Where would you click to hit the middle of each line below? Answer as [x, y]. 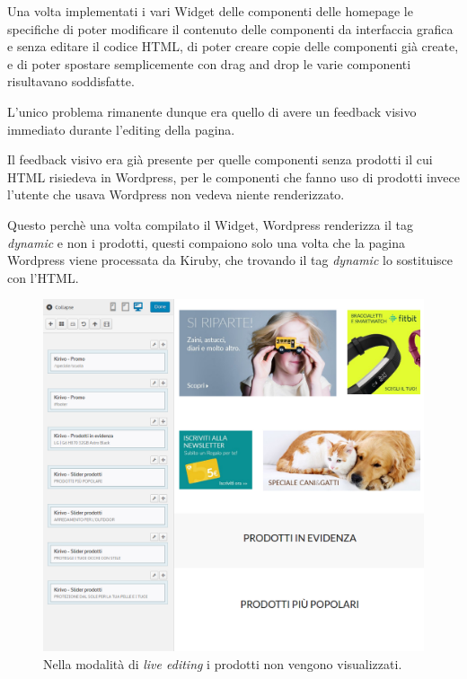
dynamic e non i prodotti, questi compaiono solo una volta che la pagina [206, 242]
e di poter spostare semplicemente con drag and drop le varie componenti [209, 63]
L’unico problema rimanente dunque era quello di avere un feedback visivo [212, 111]
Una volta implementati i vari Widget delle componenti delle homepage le [210, 11]
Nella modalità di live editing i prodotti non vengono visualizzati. [223, 663]
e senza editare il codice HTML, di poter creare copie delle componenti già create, [233, 46]
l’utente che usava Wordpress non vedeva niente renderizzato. [176, 194]
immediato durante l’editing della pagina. [121, 129]
